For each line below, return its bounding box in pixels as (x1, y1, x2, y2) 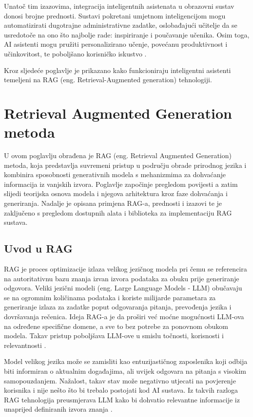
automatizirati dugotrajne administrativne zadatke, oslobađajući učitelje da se (4, 20, 237, 30)
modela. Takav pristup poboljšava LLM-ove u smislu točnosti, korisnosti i (4, 330, 224, 341)
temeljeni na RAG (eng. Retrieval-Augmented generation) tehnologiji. (4, 74, 212, 85)
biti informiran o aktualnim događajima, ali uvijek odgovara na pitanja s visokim (4, 365, 246, 376)
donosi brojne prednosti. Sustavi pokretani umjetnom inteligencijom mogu (4, 10, 226, 20)
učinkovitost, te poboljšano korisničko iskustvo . (4, 48, 147, 58)
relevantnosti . (4, 340, 46, 350)
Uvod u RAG (4, 241, 73, 256)
